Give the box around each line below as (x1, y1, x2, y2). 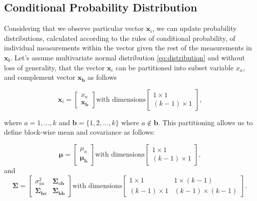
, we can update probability (152, 23, 237, 33)
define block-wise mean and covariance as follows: (4, 127, 155, 137)
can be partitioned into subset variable (115, 62, 234, 72)
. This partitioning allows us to (158, 117, 253, 127)
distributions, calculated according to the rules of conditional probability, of (4, 32, 236, 43)
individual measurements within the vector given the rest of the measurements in (4, 42, 252, 53)
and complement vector (4, 72, 75, 82)
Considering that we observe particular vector (4, 23, 144, 33)
